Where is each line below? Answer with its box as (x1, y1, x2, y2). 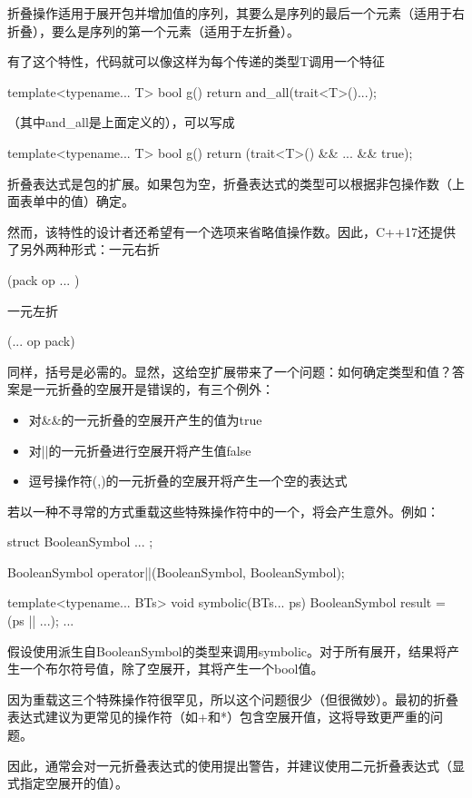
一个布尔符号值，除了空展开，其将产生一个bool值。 (19, 659, 324, 678)
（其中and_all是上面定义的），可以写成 (7, 113, 235, 132)
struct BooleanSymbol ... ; (7, 532, 153, 551)
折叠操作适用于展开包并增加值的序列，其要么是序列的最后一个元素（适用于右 (7, 4, 465, 22)
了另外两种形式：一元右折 (7, 240, 160, 259)
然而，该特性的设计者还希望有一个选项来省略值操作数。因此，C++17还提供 (7, 222, 456, 241)
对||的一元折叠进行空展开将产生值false (28, 440, 251, 459)
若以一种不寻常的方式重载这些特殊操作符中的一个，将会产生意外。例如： (7, 501, 439, 520)
